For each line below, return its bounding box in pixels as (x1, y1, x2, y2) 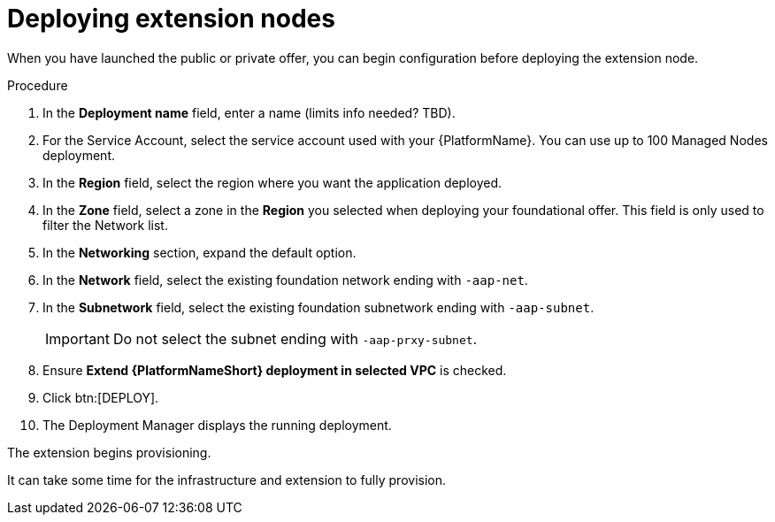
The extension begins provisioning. (7, 444, 211, 460)
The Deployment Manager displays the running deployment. (42, 417, 392, 433)
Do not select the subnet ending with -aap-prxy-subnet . (112, 329, 478, 348)
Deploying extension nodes (7, 4, 335, 34)
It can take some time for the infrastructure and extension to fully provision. (7, 472, 446, 487)
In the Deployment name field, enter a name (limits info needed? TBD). (42, 104, 456, 120)
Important (45, 329, 110, 348)
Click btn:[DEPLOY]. (42, 389, 159, 405)
